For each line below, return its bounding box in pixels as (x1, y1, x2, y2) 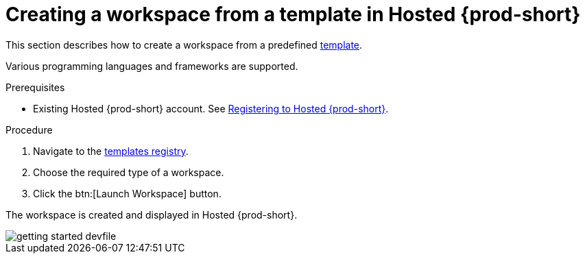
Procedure (5, 123, 53, 136)
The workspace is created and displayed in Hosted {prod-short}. (5, 208, 298, 221)
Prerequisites (5, 81, 65, 93)
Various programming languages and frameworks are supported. (5, 60, 298, 72)
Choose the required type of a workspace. (33, 166, 224, 178)
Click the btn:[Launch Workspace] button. (33, 187, 222, 199)
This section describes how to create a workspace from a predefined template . (5, 38, 363, 51)
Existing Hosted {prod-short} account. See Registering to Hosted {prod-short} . (33, 102, 389, 114)
